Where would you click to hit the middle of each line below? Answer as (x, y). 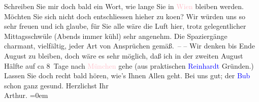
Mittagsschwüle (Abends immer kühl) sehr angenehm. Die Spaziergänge (116, 36)
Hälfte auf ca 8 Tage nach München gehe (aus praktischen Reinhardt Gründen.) (129, 65)
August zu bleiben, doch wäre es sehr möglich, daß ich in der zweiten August (124, 55)
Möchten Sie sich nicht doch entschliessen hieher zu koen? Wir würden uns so (125, 16)
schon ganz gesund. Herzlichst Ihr (56, 85)
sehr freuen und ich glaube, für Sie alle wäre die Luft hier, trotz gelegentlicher (125, 26)
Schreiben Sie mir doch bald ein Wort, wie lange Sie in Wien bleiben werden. (124, 6)
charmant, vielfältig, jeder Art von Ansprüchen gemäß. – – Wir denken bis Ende (130, 46)
